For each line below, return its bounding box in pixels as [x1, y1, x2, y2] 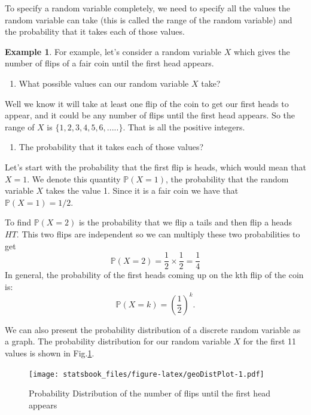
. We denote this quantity [27, 172, 121, 185]
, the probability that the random [166, 172, 289, 185]
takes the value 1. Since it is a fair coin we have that [45, 184, 239, 197]
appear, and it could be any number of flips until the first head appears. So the [5, 109, 295, 121]
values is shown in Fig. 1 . [5, 347, 94, 359]
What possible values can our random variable [19, 77, 189, 89]
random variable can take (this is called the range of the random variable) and [5, 13, 292, 26]
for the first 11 [243, 335, 297, 347]
